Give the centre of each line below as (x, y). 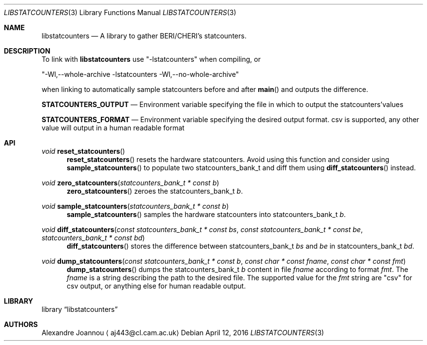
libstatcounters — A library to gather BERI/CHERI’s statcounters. (144, 36)
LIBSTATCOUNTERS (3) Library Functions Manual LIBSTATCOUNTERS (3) (120, 12)
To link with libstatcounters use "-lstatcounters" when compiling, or (151, 59)
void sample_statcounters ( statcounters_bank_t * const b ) (135, 206)
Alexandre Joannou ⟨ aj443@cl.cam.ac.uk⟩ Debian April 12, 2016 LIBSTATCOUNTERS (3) (183, 333)
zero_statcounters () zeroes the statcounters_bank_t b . (155, 191)
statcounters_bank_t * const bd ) (93, 238)
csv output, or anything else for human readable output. (156, 286)
